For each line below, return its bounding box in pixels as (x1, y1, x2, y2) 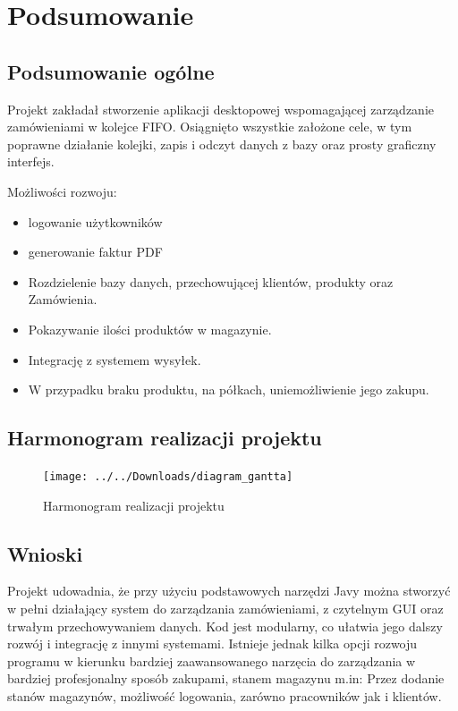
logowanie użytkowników (28, 212, 163, 231)
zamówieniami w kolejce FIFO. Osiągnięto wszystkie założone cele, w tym (7, 117, 412, 136)
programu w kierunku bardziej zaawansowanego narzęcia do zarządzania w (7, 651, 416, 670)
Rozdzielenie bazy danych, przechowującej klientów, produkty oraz (28, 272, 394, 291)
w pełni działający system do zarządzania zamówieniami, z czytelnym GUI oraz (7, 598, 444, 617)
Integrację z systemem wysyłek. (28, 350, 201, 368)
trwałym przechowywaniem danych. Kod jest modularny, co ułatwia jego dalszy (7, 616, 443, 635)
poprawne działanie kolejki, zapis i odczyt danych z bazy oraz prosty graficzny (7, 134, 437, 153)
